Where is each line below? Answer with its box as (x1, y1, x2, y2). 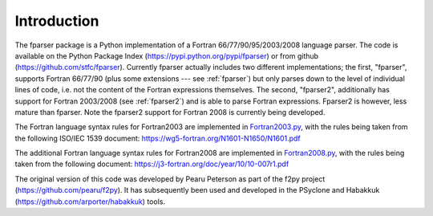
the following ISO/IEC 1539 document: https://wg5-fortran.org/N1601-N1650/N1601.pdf (14, 133, 301, 143)
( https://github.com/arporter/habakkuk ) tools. (14, 197, 166, 206)
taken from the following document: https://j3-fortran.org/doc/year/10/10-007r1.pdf (14, 159, 289, 169)
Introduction (14, 12, 99, 30)
